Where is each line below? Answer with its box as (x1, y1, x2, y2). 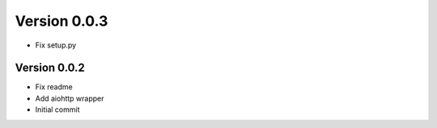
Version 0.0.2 (15, 61, 85, 75)
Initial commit (35, 105, 80, 114)
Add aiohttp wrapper (35, 93, 104, 103)
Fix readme (35, 82, 73, 92)
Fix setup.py (35, 40, 77, 50)
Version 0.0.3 (15, 12, 108, 30)
